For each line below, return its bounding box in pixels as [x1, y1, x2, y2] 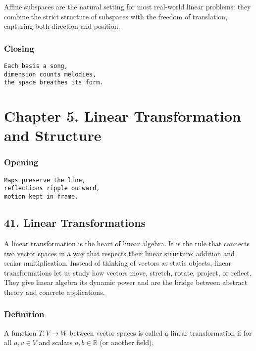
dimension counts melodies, [4, 70, 97, 78]
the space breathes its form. [4, 79, 103, 86]
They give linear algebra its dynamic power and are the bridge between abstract [4, 277, 248, 287]
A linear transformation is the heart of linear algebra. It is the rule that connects [4, 238, 250, 248]
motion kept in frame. [4, 193, 79, 201]
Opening [4, 156, 39, 168]
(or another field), [100, 337, 154, 348]
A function [4, 327, 37, 338]
